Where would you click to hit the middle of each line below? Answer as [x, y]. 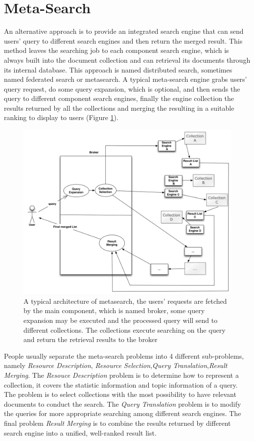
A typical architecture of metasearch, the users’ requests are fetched [125, 301]
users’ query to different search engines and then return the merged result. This [123, 40]
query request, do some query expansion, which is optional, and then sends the [122, 88]
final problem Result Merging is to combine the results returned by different [117, 423]
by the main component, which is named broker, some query [114, 310]
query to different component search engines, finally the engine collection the [119, 98]
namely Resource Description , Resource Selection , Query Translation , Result [116, 365]
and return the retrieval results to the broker [91, 339]
